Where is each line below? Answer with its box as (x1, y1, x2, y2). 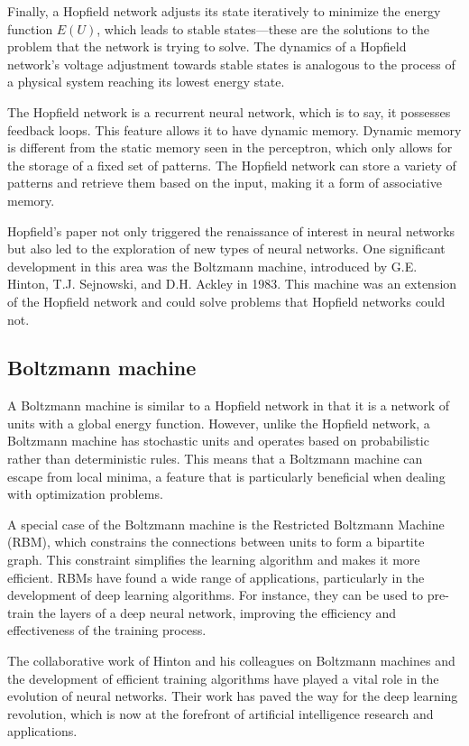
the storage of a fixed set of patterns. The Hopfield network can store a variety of (7, 155, 456, 174)
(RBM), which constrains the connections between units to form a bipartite (7, 532, 425, 551)
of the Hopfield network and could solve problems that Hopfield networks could (7, 291, 446, 310)
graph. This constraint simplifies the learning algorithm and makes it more (7, 550, 420, 569)
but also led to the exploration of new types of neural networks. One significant (7, 239, 446, 258)
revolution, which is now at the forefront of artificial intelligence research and (7, 704, 434, 723)
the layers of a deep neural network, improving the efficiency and (38, 603, 397, 622)
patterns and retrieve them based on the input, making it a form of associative (7, 173, 442, 192)
